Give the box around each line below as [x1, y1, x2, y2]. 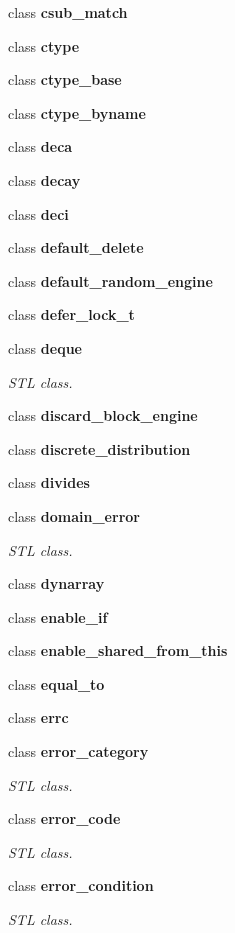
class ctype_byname [8, 102, 146, 123]
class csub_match [8, 2, 128, 22]
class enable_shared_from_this [8, 640, 228, 661]
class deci [8, 203, 69, 224]
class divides [8, 472, 90, 493]
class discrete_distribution [8, 438, 191, 459]
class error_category [8, 741, 149, 762]
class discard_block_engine [8, 405, 198, 426]
